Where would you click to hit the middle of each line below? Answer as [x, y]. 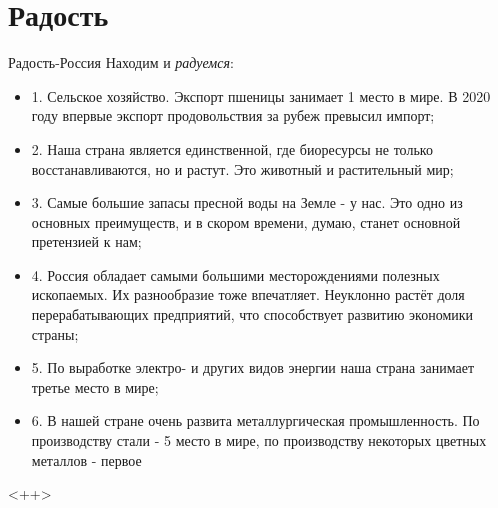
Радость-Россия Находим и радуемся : [121, 62]
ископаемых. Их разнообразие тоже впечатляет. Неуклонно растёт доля [248, 294]
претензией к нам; [86, 241]
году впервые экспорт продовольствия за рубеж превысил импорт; [233, 115]
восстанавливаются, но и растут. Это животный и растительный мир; [242, 168]
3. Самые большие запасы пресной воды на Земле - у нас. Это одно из [247, 202]
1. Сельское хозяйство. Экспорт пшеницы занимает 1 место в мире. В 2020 [261, 95]
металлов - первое [86, 459]
